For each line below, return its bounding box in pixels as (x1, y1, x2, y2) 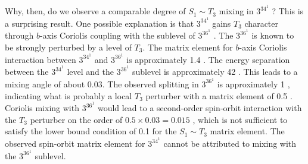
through (5, 29, 34, 42)
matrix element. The (210, 125, 285, 137)
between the (5, 65, 49, 78)
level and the (67, 65, 114, 78)
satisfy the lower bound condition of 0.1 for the (5, 125, 177, 137)
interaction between (5, 53, 76, 65)
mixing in (219, 5, 254, 17)
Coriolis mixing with (5, 102, 79, 114)
